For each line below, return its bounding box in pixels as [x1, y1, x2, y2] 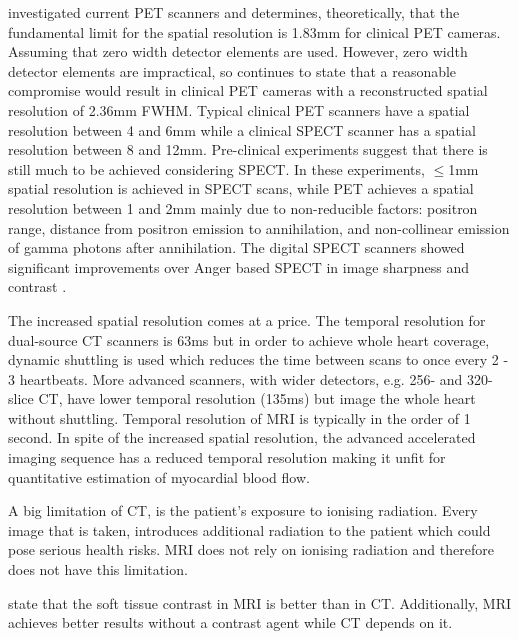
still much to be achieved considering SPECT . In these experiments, [8, 158, 425, 179]
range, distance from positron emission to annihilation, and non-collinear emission [8, 217, 510, 238]
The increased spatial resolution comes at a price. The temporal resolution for [8, 309, 486, 330]
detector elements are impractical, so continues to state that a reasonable [8, 60, 457, 81]
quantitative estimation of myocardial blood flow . [8, 466, 310, 487]
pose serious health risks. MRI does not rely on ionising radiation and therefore [8, 539, 494, 560]
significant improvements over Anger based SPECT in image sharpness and [8, 256, 470, 277]
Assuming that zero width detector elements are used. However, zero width [8, 41, 468, 62]
